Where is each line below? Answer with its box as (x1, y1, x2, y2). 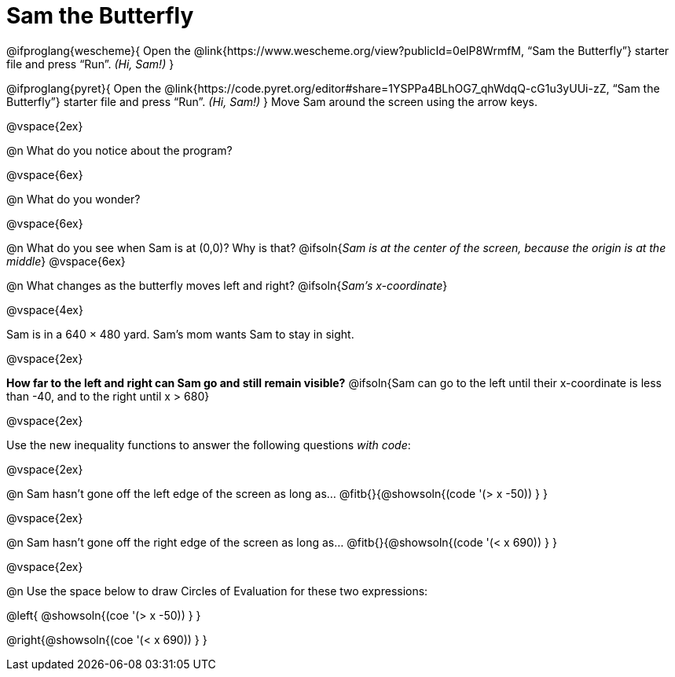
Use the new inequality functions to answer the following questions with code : (6, 437, 411, 452)
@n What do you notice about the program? (6, 143, 233, 157)
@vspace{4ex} (6, 302, 83, 317)
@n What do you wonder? (6, 192, 141, 206)
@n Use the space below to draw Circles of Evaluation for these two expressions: (6, 584, 428, 598)
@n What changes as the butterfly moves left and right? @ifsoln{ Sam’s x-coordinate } (6, 278, 448, 292)
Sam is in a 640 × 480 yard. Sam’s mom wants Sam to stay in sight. (6, 327, 354, 341)
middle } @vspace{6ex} (6, 254, 126, 268)
